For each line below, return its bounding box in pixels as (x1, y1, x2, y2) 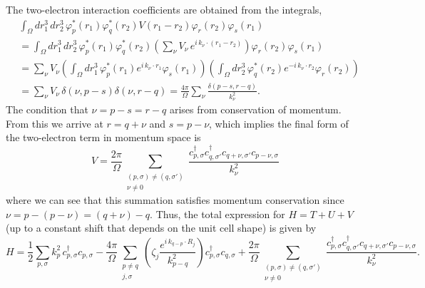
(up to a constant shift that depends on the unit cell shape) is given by (6, 220, 317, 235)
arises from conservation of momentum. (169, 101, 342, 116)
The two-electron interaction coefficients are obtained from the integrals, (6, 2, 322, 16)
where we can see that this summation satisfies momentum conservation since (6, 192, 344, 207)
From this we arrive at (6, 115, 103, 130)
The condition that (6, 101, 88, 116)
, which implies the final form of (209, 115, 349, 130)
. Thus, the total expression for (150, 206, 285, 221)
